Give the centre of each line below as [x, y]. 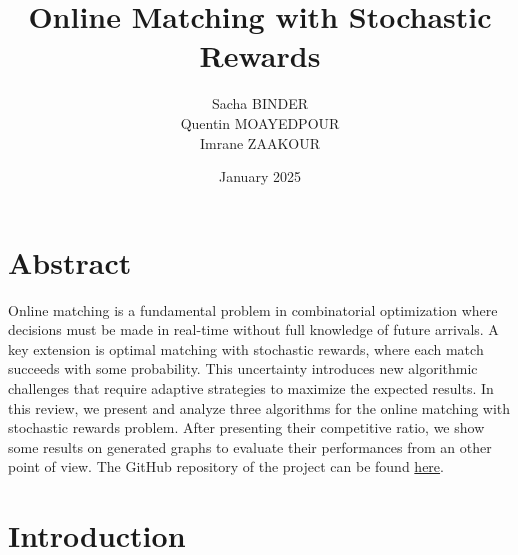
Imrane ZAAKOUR [259, 142]
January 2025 [260, 176]
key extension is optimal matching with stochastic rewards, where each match [246, 348]
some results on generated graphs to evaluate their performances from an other [250, 446]
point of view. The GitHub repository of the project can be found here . [226, 466]
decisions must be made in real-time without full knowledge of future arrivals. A [253, 329]
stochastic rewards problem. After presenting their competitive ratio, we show [246, 427]
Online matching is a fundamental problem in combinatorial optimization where [253, 309]
